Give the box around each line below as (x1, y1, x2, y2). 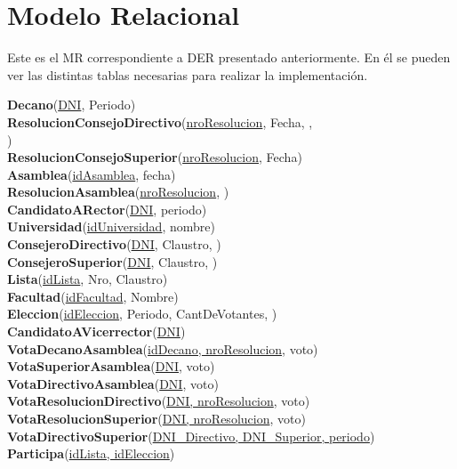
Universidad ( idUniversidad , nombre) (7, 217, 215, 236)
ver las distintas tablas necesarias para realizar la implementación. (7, 65, 368, 84)
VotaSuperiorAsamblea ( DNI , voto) (7, 357, 215, 376)
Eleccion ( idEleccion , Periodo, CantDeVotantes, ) (7, 304, 277, 323)
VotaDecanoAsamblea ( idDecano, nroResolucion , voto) (7, 339, 318, 358)
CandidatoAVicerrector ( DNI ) (7, 322, 186, 341)
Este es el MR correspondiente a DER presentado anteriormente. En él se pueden (7, 48, 451, 67)
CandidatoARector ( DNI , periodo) (7, 199, 207, 218)
